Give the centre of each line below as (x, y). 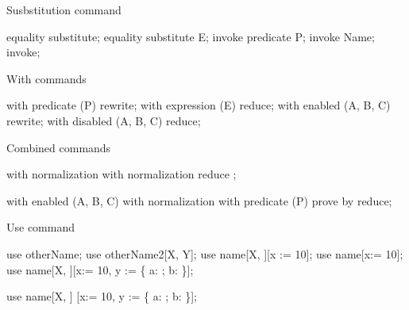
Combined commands (59, 147)
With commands (46, 78)
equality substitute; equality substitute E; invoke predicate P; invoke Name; (191, 36)
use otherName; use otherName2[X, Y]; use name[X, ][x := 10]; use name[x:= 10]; (205, 253)
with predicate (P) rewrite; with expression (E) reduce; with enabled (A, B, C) (199, 105)
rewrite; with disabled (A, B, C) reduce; (104, 120)
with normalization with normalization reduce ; (122, 174)
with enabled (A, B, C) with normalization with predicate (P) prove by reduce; (199, 200)
